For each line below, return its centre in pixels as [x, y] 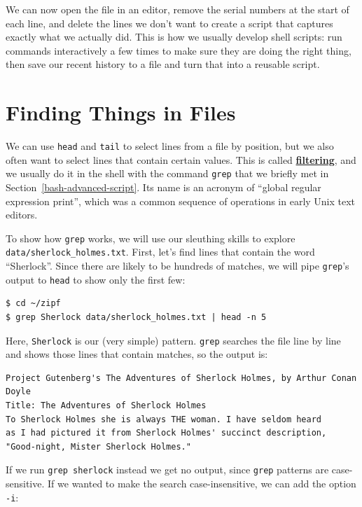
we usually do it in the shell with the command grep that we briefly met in [167, 173]
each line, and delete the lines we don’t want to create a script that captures [169, 23]
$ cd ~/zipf [33, 304]
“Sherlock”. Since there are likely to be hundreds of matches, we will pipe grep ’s [177, 266]
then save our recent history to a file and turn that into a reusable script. [163, 64]
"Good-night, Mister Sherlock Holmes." [98, 446]
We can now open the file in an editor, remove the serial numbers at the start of [177, 9]
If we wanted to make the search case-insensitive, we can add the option [202, 484]
